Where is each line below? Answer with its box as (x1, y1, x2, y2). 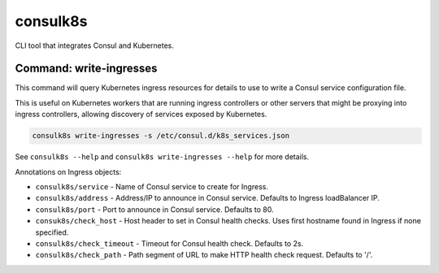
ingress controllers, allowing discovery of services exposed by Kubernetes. (15, 110, 267, 119)
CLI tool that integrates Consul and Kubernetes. (15, 41, 174, 50)
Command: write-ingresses (15, 62, 158, 76)
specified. (35, 227, 69, 237)
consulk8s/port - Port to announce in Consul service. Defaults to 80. (35, 204, 274, 214)
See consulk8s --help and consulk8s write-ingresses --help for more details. (15, 152, 310, 162)
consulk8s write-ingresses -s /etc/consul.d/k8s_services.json (32, 131, 290, 141)
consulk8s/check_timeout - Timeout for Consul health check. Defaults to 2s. (35, 238, 304, 248)
